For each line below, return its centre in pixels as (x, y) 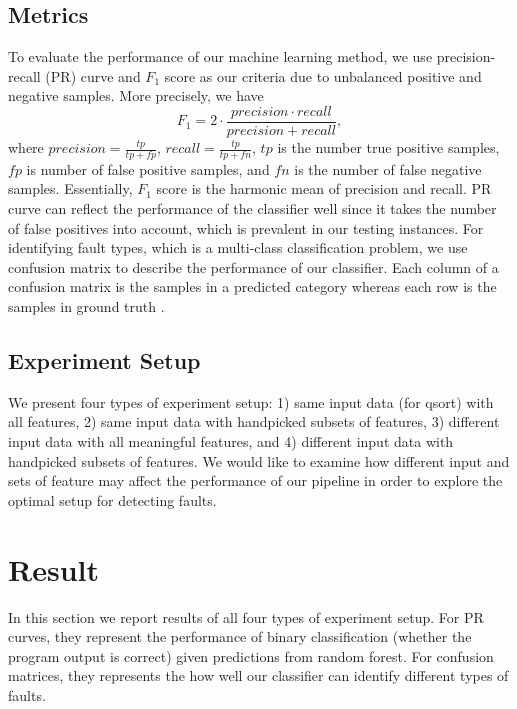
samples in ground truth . (86, 306)
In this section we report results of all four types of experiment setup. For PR (246, 616)
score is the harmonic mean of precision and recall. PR (324, 188)
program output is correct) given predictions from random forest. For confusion (251, 655)
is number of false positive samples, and (148, 168)
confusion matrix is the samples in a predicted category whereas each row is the (252, 286)
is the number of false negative (388, 168)
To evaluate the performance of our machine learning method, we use (220, 56)
